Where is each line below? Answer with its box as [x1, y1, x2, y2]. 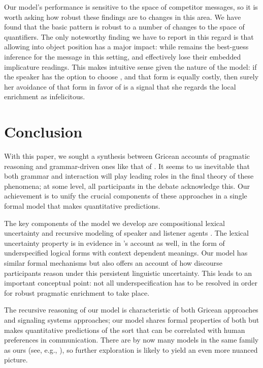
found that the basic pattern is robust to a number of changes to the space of [4, 21, 245, 32]
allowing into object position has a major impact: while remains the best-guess [4, 41, 249, 52]
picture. [4, 354, 28, 365]
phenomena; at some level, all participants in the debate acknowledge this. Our [4, 180, 250, 191]
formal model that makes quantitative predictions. [4, 201, 160, 211]
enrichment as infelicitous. [4, 91, 85, 102]
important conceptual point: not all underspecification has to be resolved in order [4, 277, 258, 288]
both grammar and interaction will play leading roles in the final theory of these [4, 171, 254, 181]
